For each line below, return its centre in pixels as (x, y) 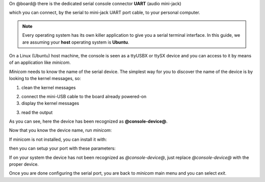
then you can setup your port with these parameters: (62, 148)
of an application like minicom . (40, 63)
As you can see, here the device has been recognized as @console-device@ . (88, 121)
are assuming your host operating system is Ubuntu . (76, 42)
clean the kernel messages (49, 87)
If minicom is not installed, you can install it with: (58, 139)
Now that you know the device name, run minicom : (61, 130)
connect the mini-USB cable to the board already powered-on (84, 96)
